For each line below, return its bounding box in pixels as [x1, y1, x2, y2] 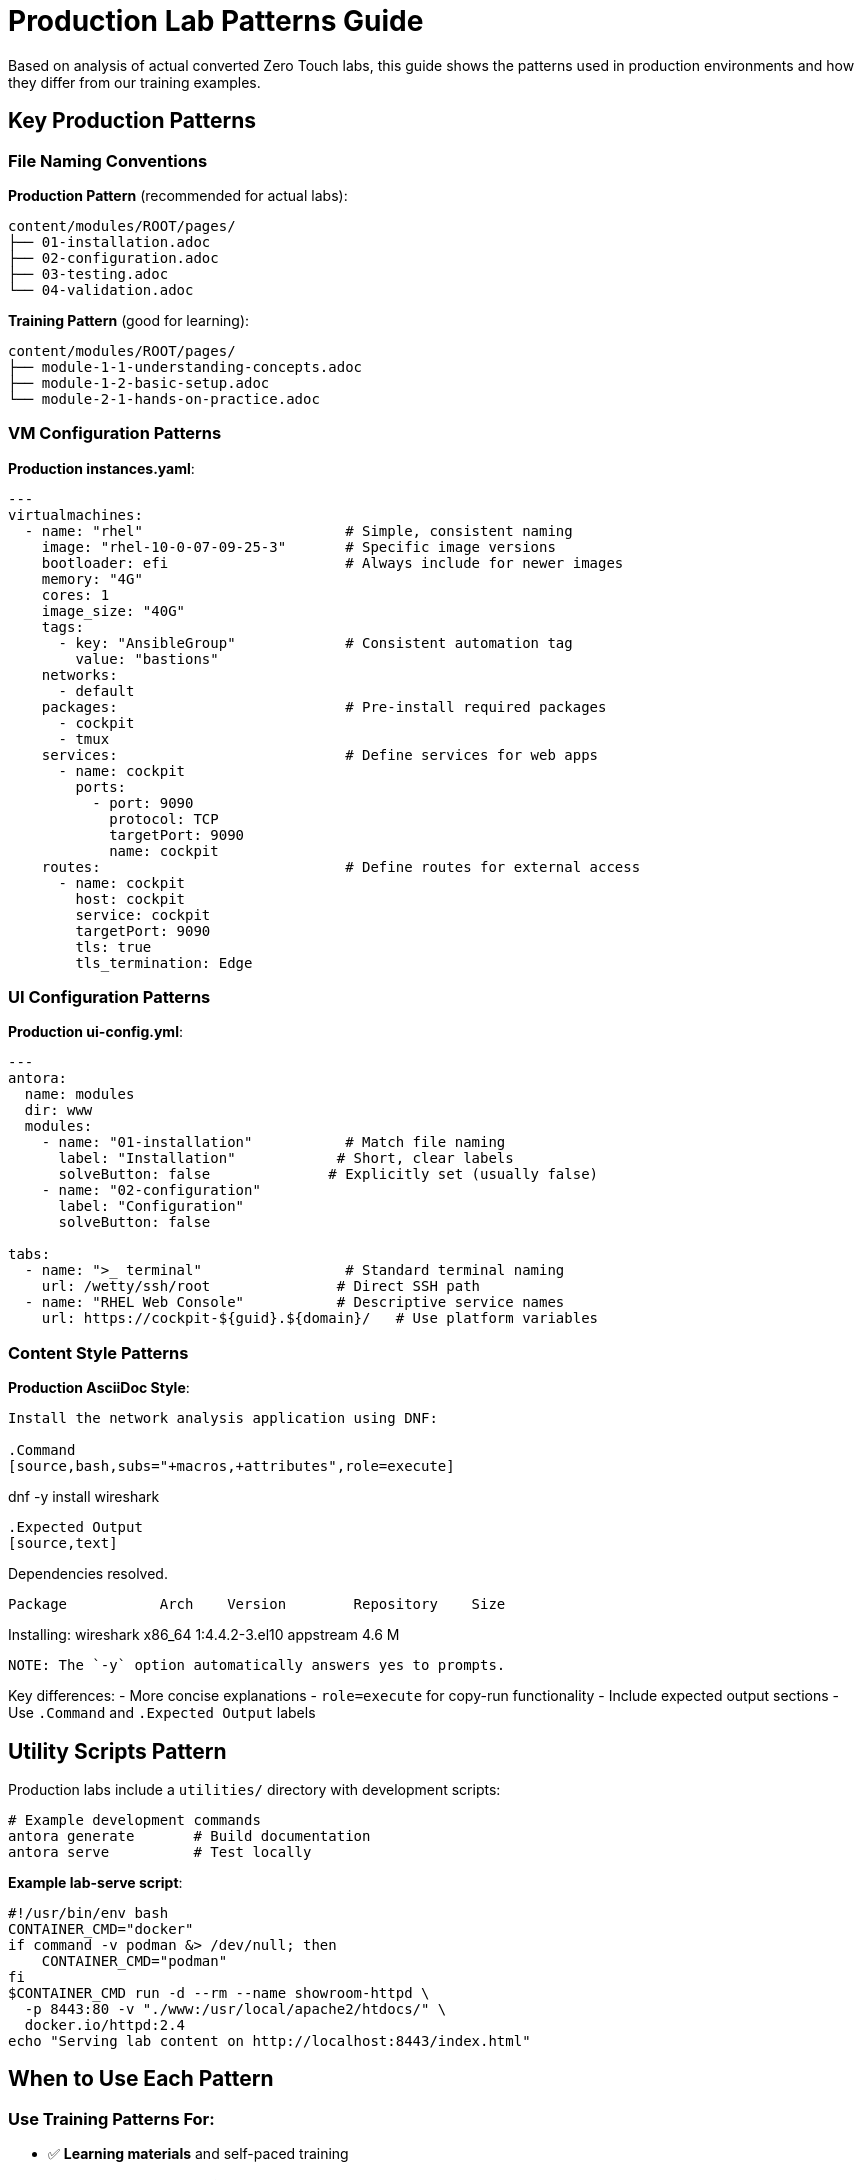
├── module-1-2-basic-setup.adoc [8, 374, 270, 391]
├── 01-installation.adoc [8, 233, 211, 250]
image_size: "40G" [41, 602, 186, 619]
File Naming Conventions [8, 150, 208, 171]
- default [58, 682, 135, 699]
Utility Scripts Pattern [8, 1738, 227, 1764]
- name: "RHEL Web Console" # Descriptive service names [24, 1294, 565, 1311]
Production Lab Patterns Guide [8, 4, 424, 38]
